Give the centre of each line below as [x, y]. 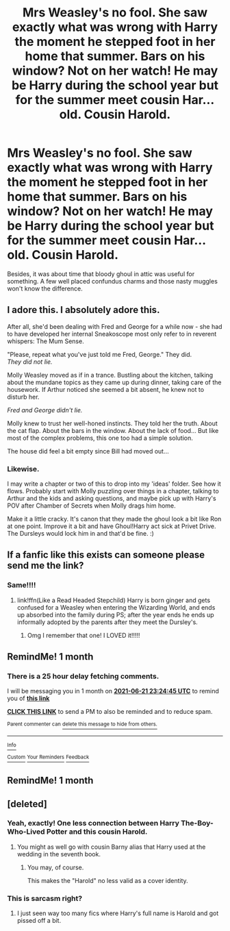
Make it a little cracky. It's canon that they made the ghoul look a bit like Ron [114, 519]
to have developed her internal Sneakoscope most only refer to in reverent [112, 334]
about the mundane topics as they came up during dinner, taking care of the [114, 382]
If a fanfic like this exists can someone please [106, 555]
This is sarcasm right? [45, 898]
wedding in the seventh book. [59, 854]
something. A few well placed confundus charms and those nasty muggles [112, 281]
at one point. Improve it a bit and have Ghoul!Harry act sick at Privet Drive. [112, 526]
